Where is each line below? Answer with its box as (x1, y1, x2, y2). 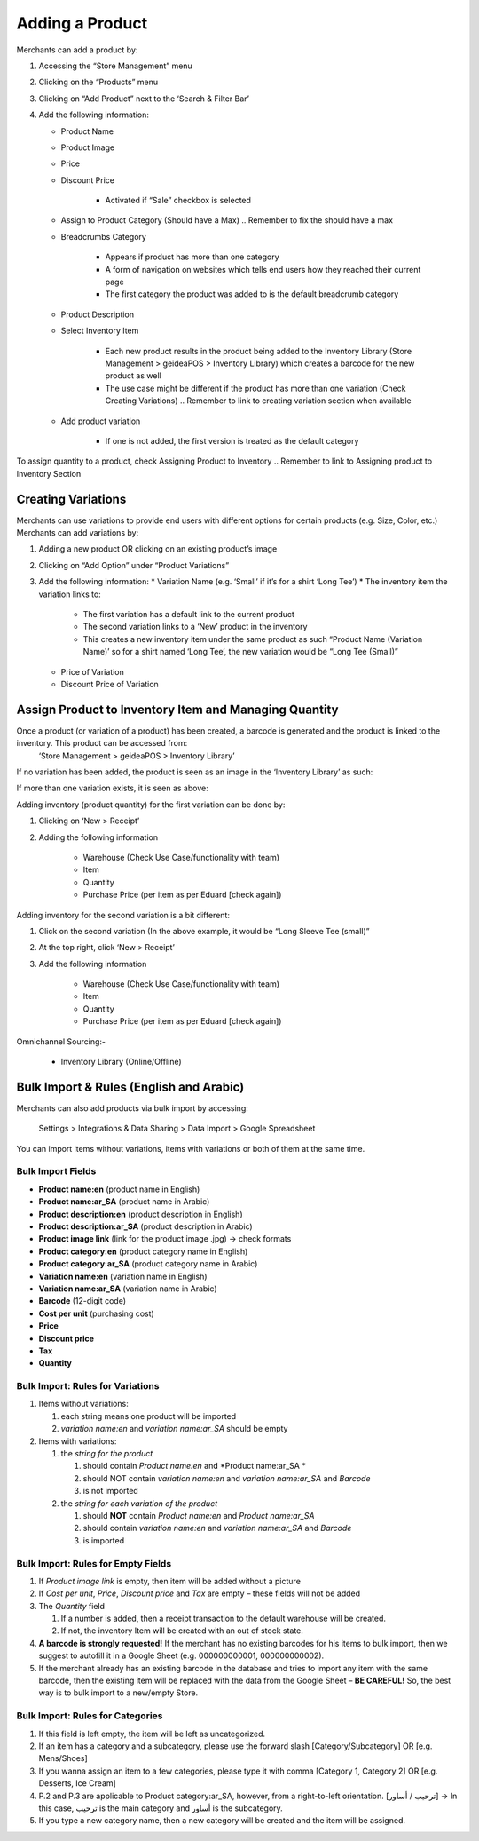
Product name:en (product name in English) (38, 1184, 200, 1194)
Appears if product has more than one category (105, 251, 279, 262)
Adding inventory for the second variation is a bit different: (16, 909, 231, 920)
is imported (82, 1535, 125, 1545)
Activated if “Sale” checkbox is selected (105, 195, 252, 206)
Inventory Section (16, 468, 82, 479)
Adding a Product (16, 13, 148, 33)
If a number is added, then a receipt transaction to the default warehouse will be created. (60, 1613, 386, 1624)
